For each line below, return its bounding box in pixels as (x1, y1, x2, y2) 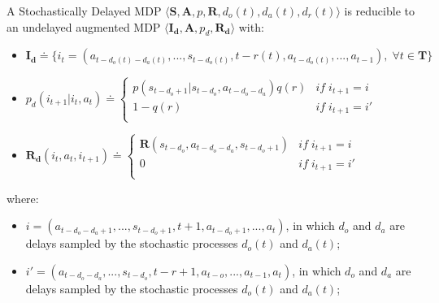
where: (7, 189, 39, 206)
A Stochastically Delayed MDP (7, 2, 162, 19)
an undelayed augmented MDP (7, 18, 161, 35)
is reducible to (344, 2, 415, 19)
